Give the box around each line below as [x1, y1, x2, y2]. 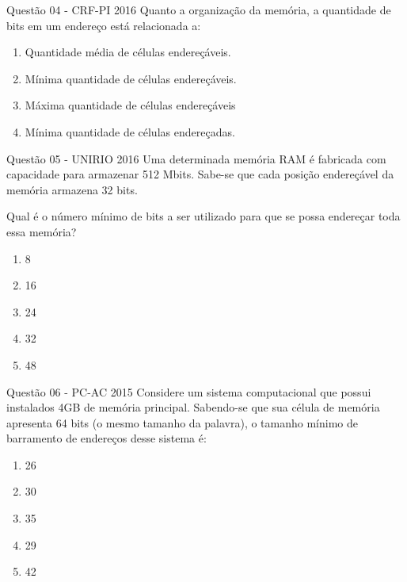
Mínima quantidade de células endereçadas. [25, 123, 235, 140]
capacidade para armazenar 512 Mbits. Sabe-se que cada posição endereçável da [6, 166, 394, 182]
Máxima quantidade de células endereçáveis [25, 97, 236, 113]
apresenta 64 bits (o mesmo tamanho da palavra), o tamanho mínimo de [6, 414, 359, 431]
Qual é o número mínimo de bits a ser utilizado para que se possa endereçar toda [6, 208, 401, 224]
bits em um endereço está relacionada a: [6, 17, 201, 33]
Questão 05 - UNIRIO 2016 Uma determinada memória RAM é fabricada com [6, 150, 386, 167]
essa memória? [6, 223, 77, 239]
